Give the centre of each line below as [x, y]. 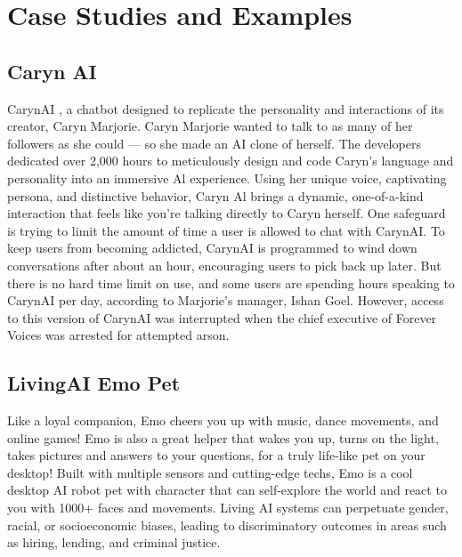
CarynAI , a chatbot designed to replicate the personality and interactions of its [226, 108]
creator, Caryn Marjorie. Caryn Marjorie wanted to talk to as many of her [210, 126]
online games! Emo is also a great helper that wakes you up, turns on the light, [223, 437]
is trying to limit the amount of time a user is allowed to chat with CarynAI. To [226, 230]
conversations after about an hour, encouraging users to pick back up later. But [224, 265]
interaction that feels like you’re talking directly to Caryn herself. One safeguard [227, 213]
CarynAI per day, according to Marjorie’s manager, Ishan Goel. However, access [226, 300]
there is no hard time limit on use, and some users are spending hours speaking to [231, 283]
